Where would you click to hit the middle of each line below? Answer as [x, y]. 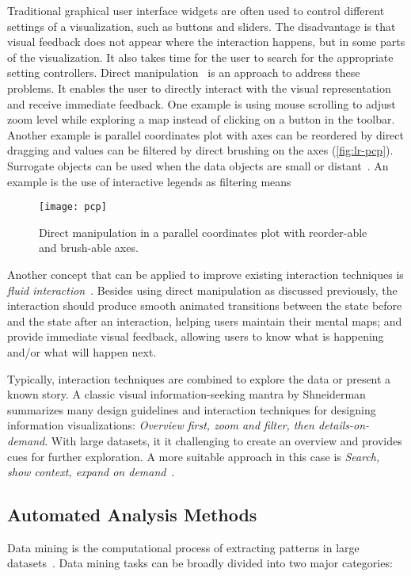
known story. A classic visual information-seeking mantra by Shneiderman [186, 394]
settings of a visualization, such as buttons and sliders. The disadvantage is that [202, 26]
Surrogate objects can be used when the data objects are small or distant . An [198, 165]
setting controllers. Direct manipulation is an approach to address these [184, 72]
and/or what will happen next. [82, 351]
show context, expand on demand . [91, 472]
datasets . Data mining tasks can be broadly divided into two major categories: [200, 563]
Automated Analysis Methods [132, 515]
